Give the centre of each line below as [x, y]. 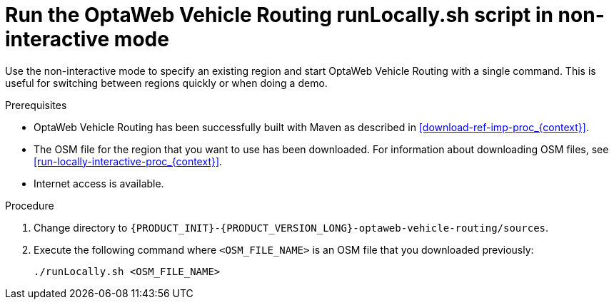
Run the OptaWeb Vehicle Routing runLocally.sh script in [279, 15]
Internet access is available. [99, 183]
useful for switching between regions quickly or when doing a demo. [166, 83]
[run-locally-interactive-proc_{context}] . [128, 161]
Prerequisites [36, 105]
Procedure [30, 205]
